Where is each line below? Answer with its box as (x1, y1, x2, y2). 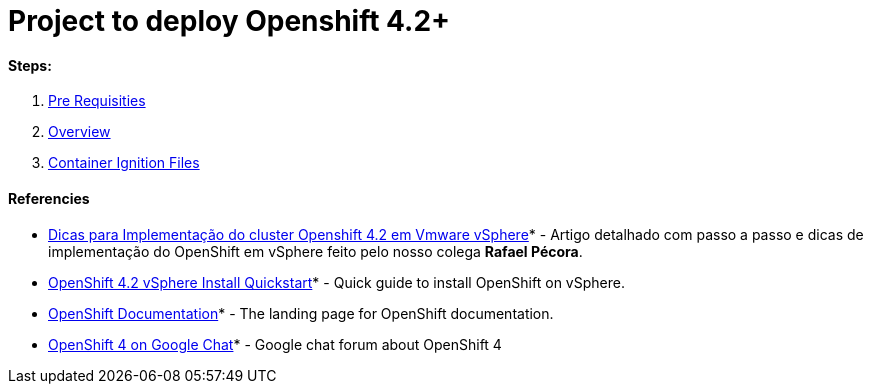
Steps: (8, 56, 52, 74)
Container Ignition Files (48, 154, 200, 172)
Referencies (8, 189, 90, 207)
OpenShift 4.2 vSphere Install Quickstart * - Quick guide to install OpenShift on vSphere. (48, 273, 625, 291)
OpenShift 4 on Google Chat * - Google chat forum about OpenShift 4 (48, 335, 502, 353)
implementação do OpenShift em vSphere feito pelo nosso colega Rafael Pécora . (48, 242, 583, 260)
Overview (48, 123, 111, 141)
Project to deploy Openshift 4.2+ (8, 4, 451, 38)
